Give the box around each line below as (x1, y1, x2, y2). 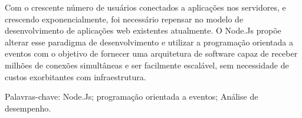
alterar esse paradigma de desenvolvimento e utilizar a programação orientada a (5, 35, 293, 48)
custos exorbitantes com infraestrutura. (5, 70, 146, 83)
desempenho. (5, 101, 51, 114)
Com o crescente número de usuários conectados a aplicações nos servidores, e (5, 1, 286, 13)
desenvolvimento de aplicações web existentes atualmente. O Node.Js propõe (5, 24, 281, 37)
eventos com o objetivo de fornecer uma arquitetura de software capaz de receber (5, 47, 298, 60)
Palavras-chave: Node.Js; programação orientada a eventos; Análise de (5, 90, 258, 103)
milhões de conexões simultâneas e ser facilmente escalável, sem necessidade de (5, 58, 289, 71)
